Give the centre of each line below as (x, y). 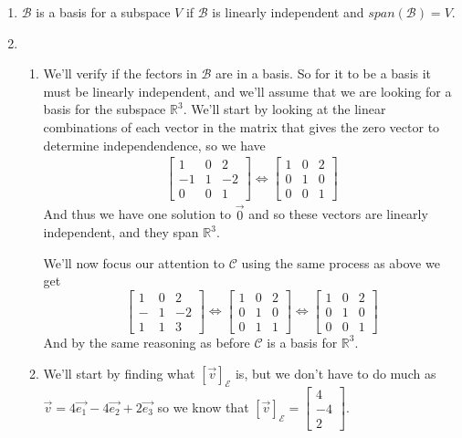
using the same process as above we (341, 262)
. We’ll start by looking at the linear (284, 109)
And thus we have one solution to (137, 214)
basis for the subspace (105, 109)
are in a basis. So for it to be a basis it (324, 73)
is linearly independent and (288, 12)
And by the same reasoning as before (147, 342)
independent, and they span (121, 232)
